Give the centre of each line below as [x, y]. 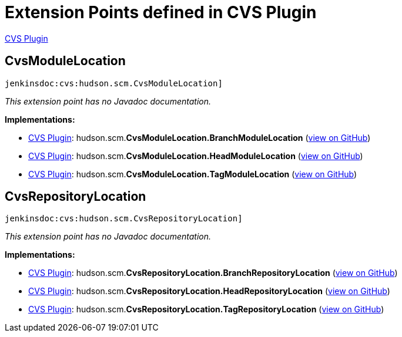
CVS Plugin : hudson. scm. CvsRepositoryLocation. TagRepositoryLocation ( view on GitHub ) [206, 309]
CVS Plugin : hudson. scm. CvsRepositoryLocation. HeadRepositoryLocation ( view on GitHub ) [209, 291]
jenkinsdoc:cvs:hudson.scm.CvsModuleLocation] [114, 83]
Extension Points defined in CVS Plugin [161, 12]
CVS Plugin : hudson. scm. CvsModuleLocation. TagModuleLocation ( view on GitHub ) [193, 174]
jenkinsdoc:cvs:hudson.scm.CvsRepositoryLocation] [124, 219]
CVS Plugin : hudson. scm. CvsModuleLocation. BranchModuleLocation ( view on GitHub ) [200, 137]
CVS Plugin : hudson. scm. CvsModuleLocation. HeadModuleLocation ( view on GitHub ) [196, 156]
